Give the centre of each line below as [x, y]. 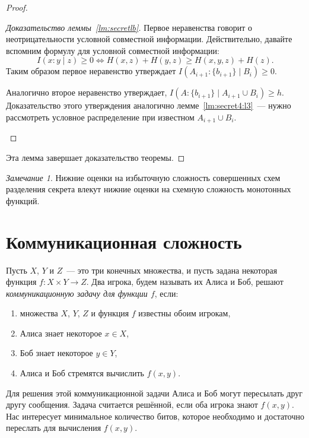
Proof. [17, 7]
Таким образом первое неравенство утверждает [91, 71]
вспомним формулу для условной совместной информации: [113, 50]
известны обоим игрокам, [184, 313]
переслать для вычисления [54, 428]
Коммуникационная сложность [124, 241]
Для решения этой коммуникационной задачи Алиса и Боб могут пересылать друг [154, 393]
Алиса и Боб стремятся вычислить [82, 373]
